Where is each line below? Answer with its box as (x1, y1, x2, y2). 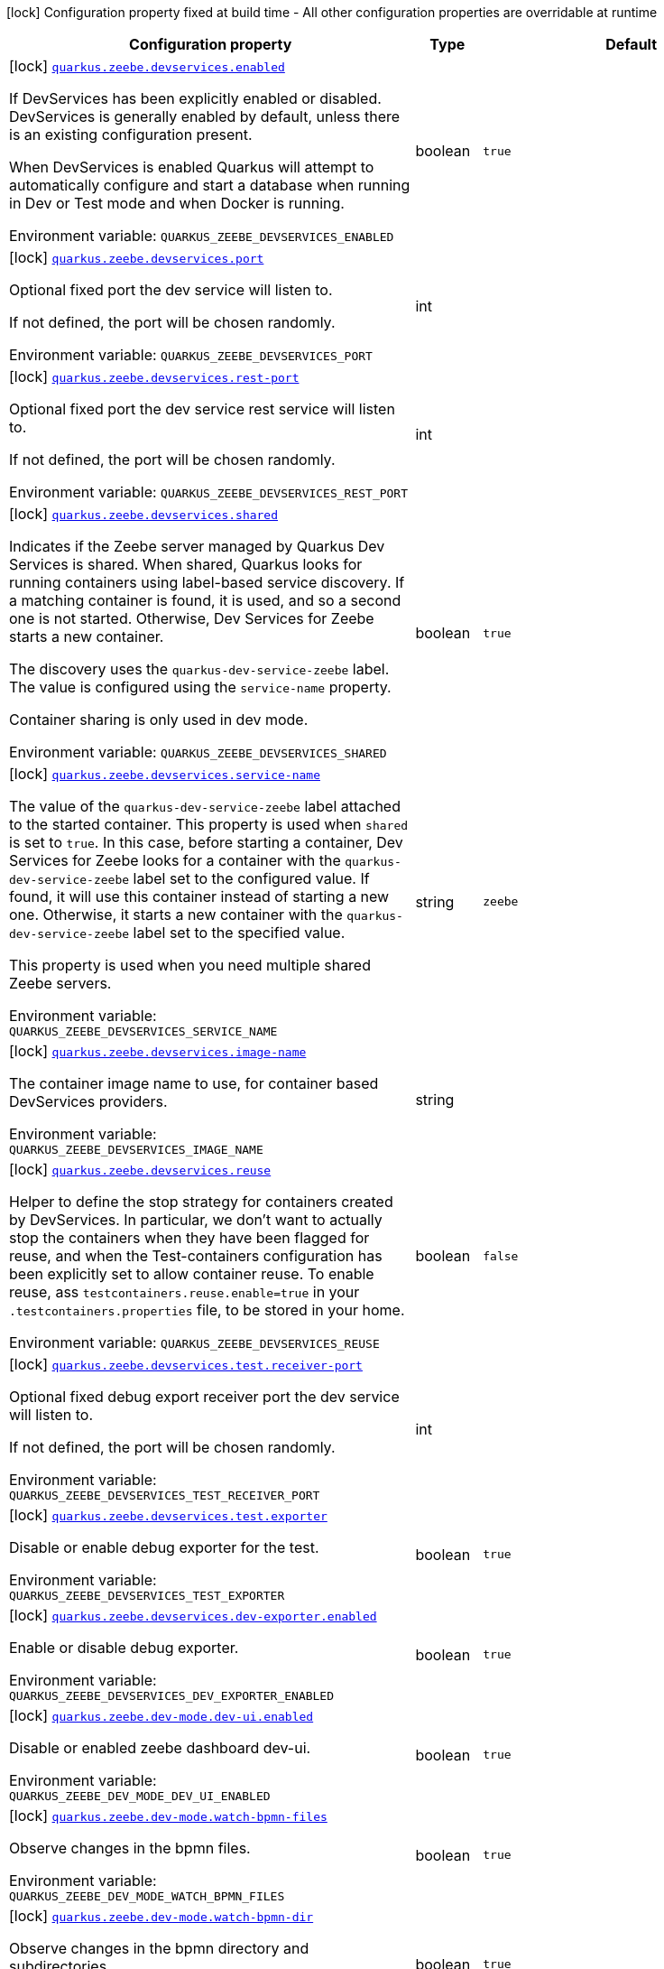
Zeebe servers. (9, 974, 112, 992)
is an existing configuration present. (9, 125, 253, 144)
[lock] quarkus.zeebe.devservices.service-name (9, 765, 320, 783)
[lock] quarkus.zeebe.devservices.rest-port (9, 367, 300, 385)
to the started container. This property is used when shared (9, 815, 409, 833)
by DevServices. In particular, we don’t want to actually (9, 1211, 383, 1229)
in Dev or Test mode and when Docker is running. (9, 194, 345, 212)
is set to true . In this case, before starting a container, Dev (9, 833, 403, 851)
